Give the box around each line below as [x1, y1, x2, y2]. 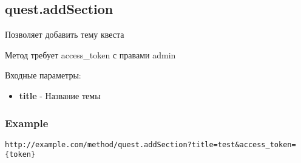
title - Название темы [19, 89, 101, 102]
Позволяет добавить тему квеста [5, 28, 124, 41]
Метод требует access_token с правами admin [5, 48, 176, 61]
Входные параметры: [5, 69, 81, 81]
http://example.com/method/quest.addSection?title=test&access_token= [5, 140, 296, 149]
